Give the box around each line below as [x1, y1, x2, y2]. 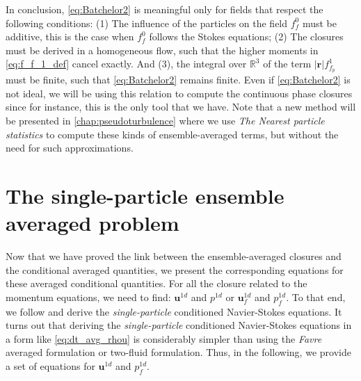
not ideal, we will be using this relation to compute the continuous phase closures [6, 86, 353, 100]
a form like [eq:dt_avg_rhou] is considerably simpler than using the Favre [6, 331, 322, 346]
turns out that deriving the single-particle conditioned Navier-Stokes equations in [6, 318, 352, 332]
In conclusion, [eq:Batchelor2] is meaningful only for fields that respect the [6, 2, 323, 16]
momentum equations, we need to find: [6, 289, 171, 304]
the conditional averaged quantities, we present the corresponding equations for [6, 262, 344, 277]
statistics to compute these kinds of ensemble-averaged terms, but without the [6, 127, 339, 141]
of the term [263, 56, 312, 71]
